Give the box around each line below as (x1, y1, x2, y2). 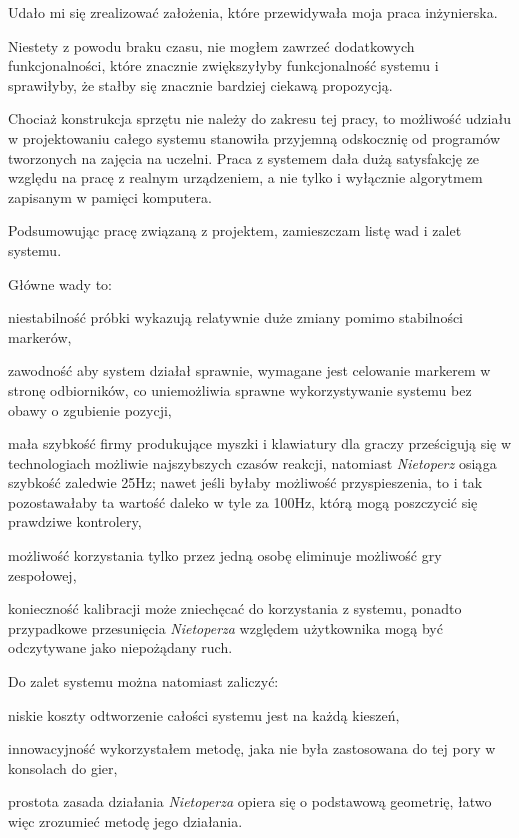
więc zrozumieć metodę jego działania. (8, 811, 243, 831)
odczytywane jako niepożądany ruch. (8, 637, 233, 658)
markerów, (8, 326, 72, 347)
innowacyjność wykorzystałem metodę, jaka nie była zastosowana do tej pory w (8, 738, 496, 759)
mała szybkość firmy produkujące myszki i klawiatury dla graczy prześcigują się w (8, 433, 512, 454)
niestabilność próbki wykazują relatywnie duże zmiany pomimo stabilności (8, 307, 464, 328)
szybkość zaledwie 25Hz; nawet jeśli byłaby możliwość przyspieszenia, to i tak (8, 472, 483, 493)
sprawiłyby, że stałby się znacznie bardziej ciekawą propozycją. (8, 74, 393, 95)
